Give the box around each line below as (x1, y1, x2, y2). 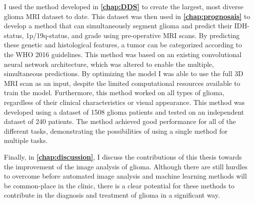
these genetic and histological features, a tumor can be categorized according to (4, 40, 242, 50)
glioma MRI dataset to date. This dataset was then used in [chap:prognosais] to (4, 11, 250, 21)
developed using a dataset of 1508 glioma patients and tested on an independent (4, 106, 244, 117)
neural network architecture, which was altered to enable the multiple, (4, 59, 214, 69)
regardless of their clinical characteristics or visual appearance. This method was (4, 97, 245, 107)
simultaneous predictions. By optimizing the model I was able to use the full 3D (4, 68, 244, 79)
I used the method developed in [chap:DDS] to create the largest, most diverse (4, 1, 244, 11)
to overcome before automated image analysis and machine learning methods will (4, 171, 247, 181)
